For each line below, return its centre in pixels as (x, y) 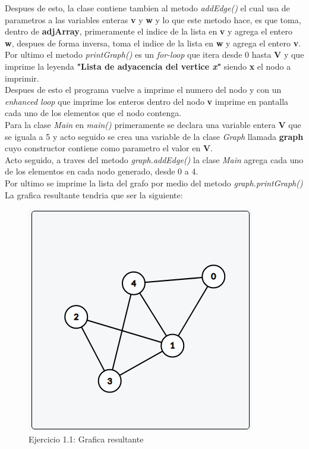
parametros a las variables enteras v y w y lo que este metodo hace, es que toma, (153, 19)
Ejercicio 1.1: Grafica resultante (86, 439)
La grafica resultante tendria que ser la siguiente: (94, 194)
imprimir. (22, 78)
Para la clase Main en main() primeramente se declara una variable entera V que (153, 124)
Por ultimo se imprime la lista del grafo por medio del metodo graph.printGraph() (154, 183)
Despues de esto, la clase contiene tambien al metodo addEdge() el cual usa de (147, 8)
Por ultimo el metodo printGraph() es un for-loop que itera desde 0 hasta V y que (154, 54)
